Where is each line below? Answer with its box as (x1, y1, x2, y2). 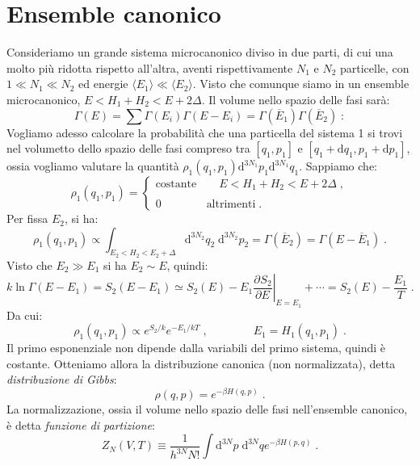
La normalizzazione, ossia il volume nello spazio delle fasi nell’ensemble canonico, (6, 401, 408, 418)
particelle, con (339, 59, 409, 76)
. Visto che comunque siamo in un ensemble (192, 75, 409, 92)
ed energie (78, 75, 128, 92)
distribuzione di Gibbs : (6, 371, 117, 388)
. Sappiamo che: (299, 157, 377, 174)
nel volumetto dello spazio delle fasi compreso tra (6, 140, 250, 157)
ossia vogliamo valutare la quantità (6, 157, 179, 174)
